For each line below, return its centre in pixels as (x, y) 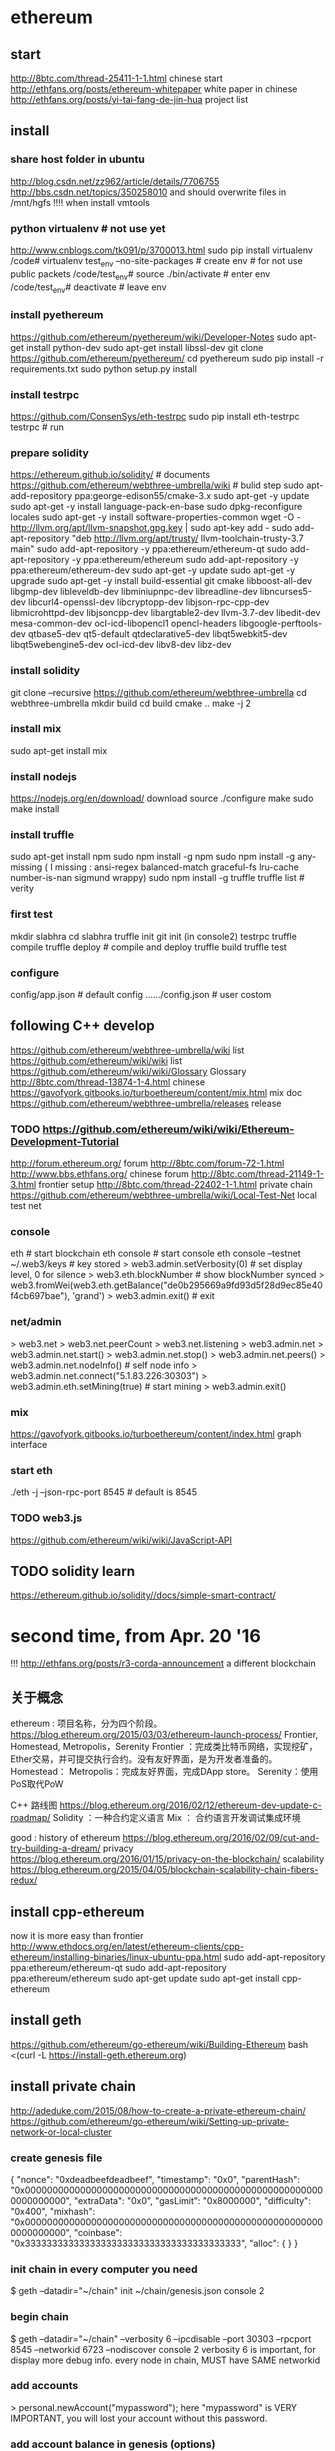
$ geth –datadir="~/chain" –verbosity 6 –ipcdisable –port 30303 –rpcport (161, 2338)
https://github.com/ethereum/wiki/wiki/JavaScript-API (121, 1540)
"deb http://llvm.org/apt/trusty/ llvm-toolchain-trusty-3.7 (187, 538)
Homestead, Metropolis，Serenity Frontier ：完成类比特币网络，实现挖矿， (164, 1747)
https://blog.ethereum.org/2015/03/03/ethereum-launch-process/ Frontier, (164, 1735)
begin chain (39, 2317)
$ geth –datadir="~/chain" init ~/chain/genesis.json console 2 (137, 2291)
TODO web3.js (46, 1518)
